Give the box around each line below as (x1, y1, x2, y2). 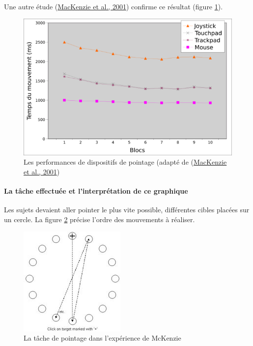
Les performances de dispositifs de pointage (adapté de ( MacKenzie (24, 157, 227, 167)
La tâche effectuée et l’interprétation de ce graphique (4, 186, 188, 196)
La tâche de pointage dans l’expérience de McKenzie (24, 333, 181, 343)
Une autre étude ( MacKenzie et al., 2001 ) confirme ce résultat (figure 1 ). (4, 1, 223, 11)
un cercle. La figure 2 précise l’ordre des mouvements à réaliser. (4, 214, 195, 225)
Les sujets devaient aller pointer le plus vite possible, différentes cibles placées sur (4, 204, 250, 215)
